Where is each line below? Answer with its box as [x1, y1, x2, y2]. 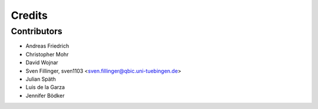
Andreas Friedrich [25, 42, 69, 49]
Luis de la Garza [25, 84, 65, 91]
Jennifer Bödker [25, 92, 65, 99]
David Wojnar [25, 59, 58, 66]
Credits [11, 9, 48, 22]
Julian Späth [25, 75, 56, 82]
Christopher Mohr [25, 51, 69, 58]
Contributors [11, 26, 63, 37]
